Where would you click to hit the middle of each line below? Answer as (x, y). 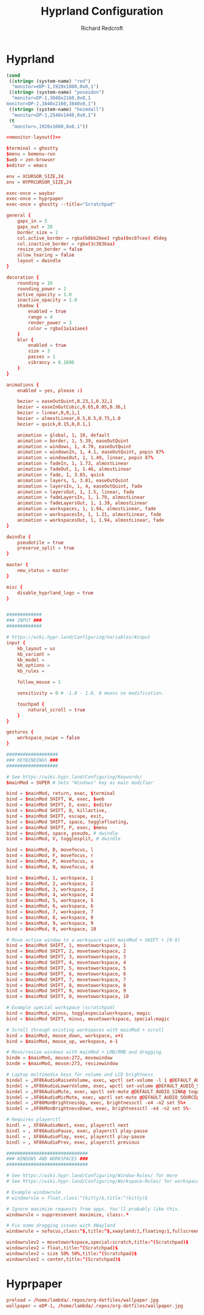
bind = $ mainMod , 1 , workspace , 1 (50, 878)
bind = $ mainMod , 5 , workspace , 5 (50, 900)
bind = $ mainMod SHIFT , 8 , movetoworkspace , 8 (66, 985)
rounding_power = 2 (42, 289)
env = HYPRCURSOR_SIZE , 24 (39, 182)
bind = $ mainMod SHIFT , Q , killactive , (57, 811)
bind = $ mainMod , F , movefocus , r (50, 856)
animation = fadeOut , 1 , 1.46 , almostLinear (74, 469)
